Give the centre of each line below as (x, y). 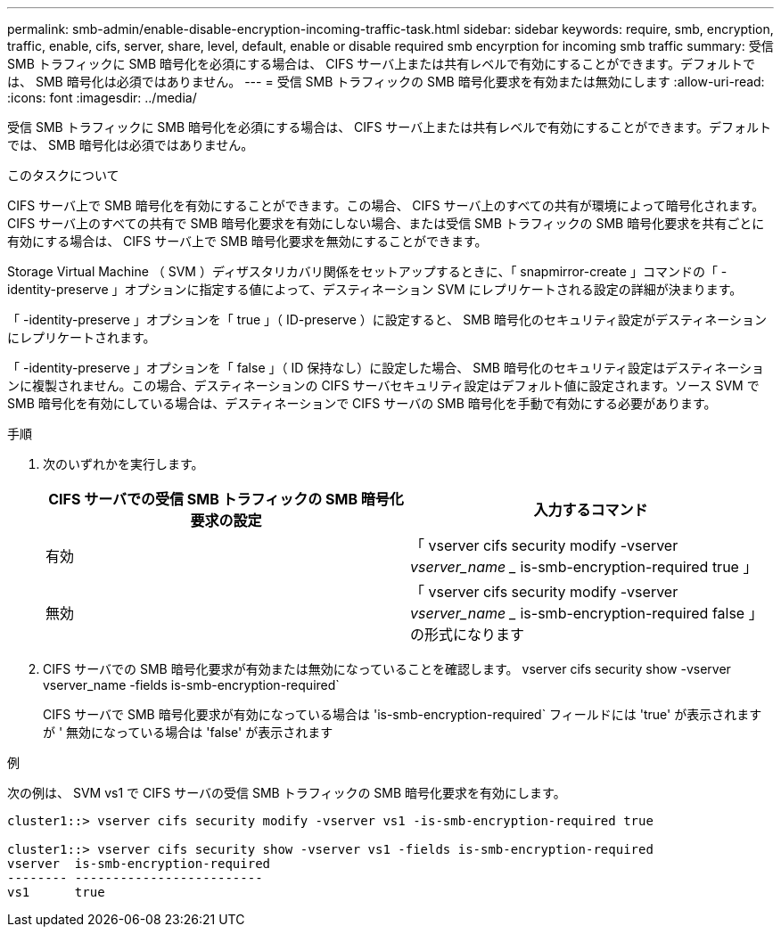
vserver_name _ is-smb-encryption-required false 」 (587, 613)
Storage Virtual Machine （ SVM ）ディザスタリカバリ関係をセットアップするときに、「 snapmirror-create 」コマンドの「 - (367, 271)
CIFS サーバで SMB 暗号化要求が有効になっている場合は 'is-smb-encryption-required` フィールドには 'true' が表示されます (403, 714)
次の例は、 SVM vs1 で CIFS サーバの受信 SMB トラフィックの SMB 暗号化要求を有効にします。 (287, 793)
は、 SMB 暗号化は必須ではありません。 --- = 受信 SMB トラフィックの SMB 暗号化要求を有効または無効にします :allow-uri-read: (386, 82)
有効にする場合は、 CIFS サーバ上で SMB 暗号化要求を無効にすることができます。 (247, 241)
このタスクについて (63, 175)
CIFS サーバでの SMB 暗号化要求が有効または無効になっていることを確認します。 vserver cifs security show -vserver (387, 669)
